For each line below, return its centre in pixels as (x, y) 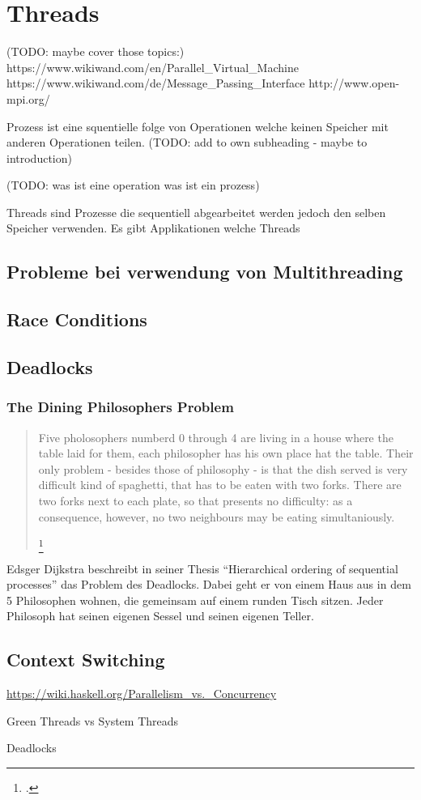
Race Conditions (77, 319)
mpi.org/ (28, 98)
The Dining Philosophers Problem (120, 407)
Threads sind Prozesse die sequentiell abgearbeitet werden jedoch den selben (196, 212)
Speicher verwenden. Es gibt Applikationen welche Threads (153, 228)
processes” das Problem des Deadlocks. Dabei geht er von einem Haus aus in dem (209, 584)
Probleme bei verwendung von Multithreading (205, 272)
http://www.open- (354, 83)
